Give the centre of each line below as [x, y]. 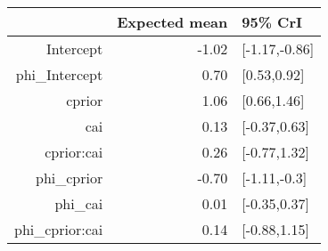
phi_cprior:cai [59, 229]
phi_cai [79, 203]
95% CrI [272, 22]
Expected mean [172, 22]
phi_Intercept [59, 74]
